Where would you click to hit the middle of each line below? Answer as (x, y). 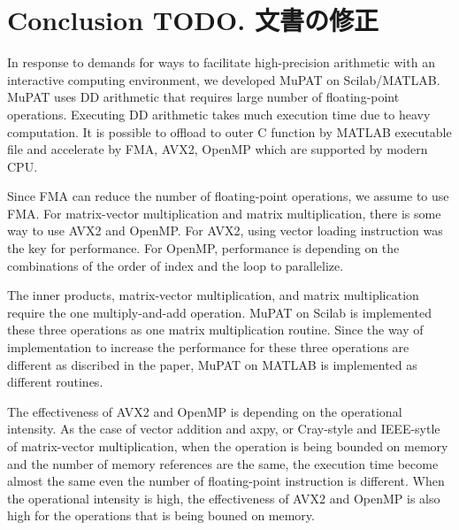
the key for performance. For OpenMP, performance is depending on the (203, 248)
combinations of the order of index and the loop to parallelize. (176, 265)
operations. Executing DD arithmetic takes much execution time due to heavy (219, 114)
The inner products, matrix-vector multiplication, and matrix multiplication (213, 295)
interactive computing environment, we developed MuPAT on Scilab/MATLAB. (224, 79)
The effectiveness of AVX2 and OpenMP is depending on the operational (205, 411)
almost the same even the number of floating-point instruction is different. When (226, 481)
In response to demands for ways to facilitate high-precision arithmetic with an (221, 62)
